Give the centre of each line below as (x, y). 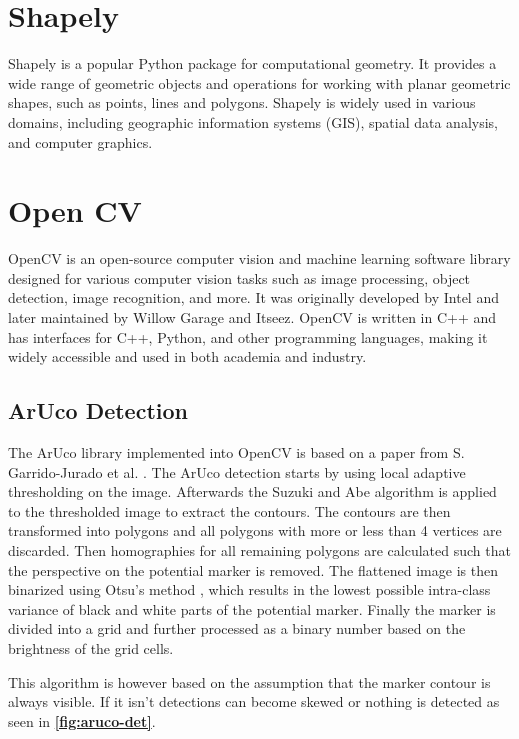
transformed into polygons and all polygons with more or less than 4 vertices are (255, 530)
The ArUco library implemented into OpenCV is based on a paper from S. (236, 451)
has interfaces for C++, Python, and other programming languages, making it (248, 336)
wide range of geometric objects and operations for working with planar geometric (259, 82)
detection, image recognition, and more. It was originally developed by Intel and (253, 297)
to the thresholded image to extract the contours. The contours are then (229, 510)
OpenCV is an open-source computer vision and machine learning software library (259, 258)
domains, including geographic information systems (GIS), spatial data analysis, (253, 121)
